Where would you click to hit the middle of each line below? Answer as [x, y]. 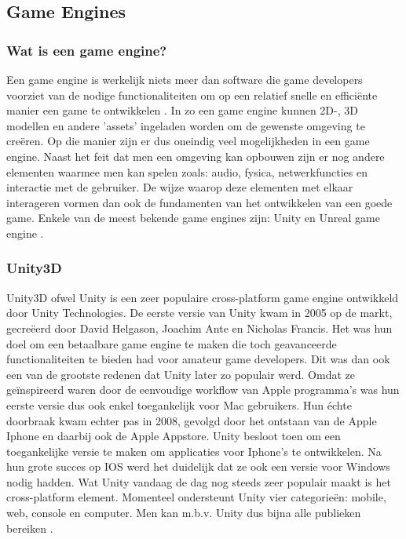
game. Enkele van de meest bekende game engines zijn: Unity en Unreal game [193, 218]
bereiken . [30, 528]
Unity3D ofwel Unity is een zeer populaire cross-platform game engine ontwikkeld [203, 297]
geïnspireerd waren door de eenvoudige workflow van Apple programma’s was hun [203, 390]
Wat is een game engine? [87, 50]
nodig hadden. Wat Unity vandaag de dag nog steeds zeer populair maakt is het [199, 481]
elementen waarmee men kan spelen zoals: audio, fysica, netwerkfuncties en [187, 171]
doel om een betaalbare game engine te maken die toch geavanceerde [172, 343]
